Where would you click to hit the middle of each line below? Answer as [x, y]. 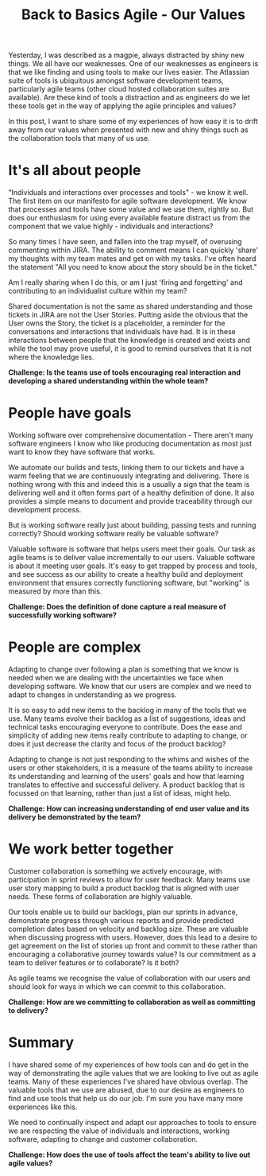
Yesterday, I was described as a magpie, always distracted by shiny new [126, 55]
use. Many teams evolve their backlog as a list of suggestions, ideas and [127, 718]
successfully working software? [63, 615]
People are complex [75, 647]
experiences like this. [43, 1107]
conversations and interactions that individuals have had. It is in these [122, 332]
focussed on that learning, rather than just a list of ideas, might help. [120, 793]
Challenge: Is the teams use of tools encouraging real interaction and [124, 372]
